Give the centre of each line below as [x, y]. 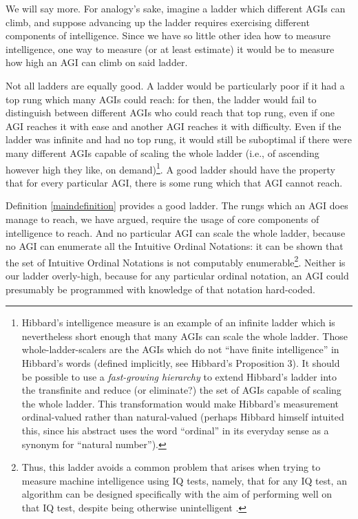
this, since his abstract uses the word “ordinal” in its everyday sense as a [175, 430]
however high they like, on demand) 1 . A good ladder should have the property [171, 168]
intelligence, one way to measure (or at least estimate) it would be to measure [170, 49]
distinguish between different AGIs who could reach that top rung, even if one [170, 113]
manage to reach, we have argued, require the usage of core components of [162, 219]
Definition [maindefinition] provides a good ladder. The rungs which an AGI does [177, 205]
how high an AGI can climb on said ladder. [97, 62]
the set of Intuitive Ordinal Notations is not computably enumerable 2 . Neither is [176, 261]
